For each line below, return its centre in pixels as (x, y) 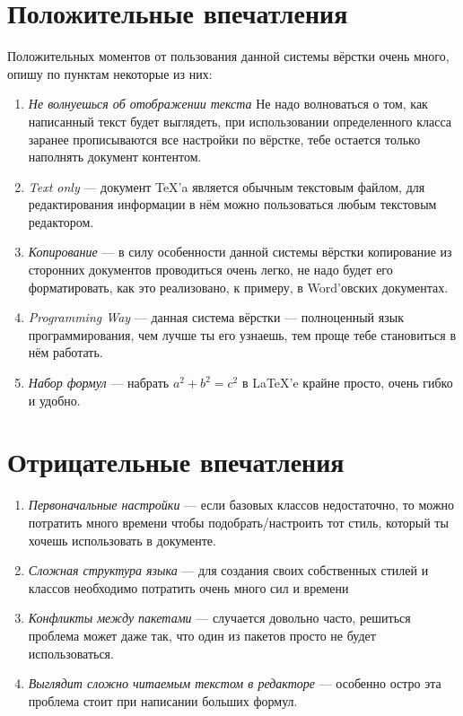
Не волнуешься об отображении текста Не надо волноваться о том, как (228, 104)
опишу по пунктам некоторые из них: (110, 73)
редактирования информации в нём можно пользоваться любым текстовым (232, 204)
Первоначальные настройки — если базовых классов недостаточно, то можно (241, 505)
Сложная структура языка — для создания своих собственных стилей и (228, 570)
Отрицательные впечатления (176, 462)
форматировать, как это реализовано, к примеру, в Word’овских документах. (238, 287)
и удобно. (54, 400)
